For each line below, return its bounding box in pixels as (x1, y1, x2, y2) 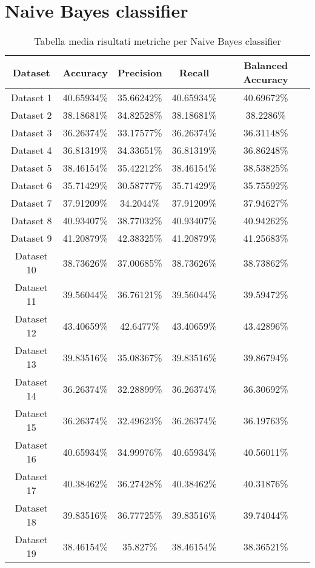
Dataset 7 (11, 196, 52, 210)
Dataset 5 (11, 161, 52, 175)
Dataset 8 (11, 213, 52, 228)
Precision (117, 65, 162, 79)
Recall (179, 65, 210, 79)
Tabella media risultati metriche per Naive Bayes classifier (34, 34, 281, 48)
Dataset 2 (11, 108, 52, 122)
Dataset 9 (11, 231, 52, 246)
